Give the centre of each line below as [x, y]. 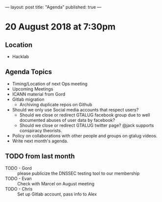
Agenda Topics [29, 72]
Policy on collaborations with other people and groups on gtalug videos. [85, 135]
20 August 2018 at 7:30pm [60, 27]
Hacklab [21, 56]
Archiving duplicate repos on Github [56, 104]
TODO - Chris [19, 189]
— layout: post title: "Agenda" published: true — [53, 7]
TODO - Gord [18, 168]
